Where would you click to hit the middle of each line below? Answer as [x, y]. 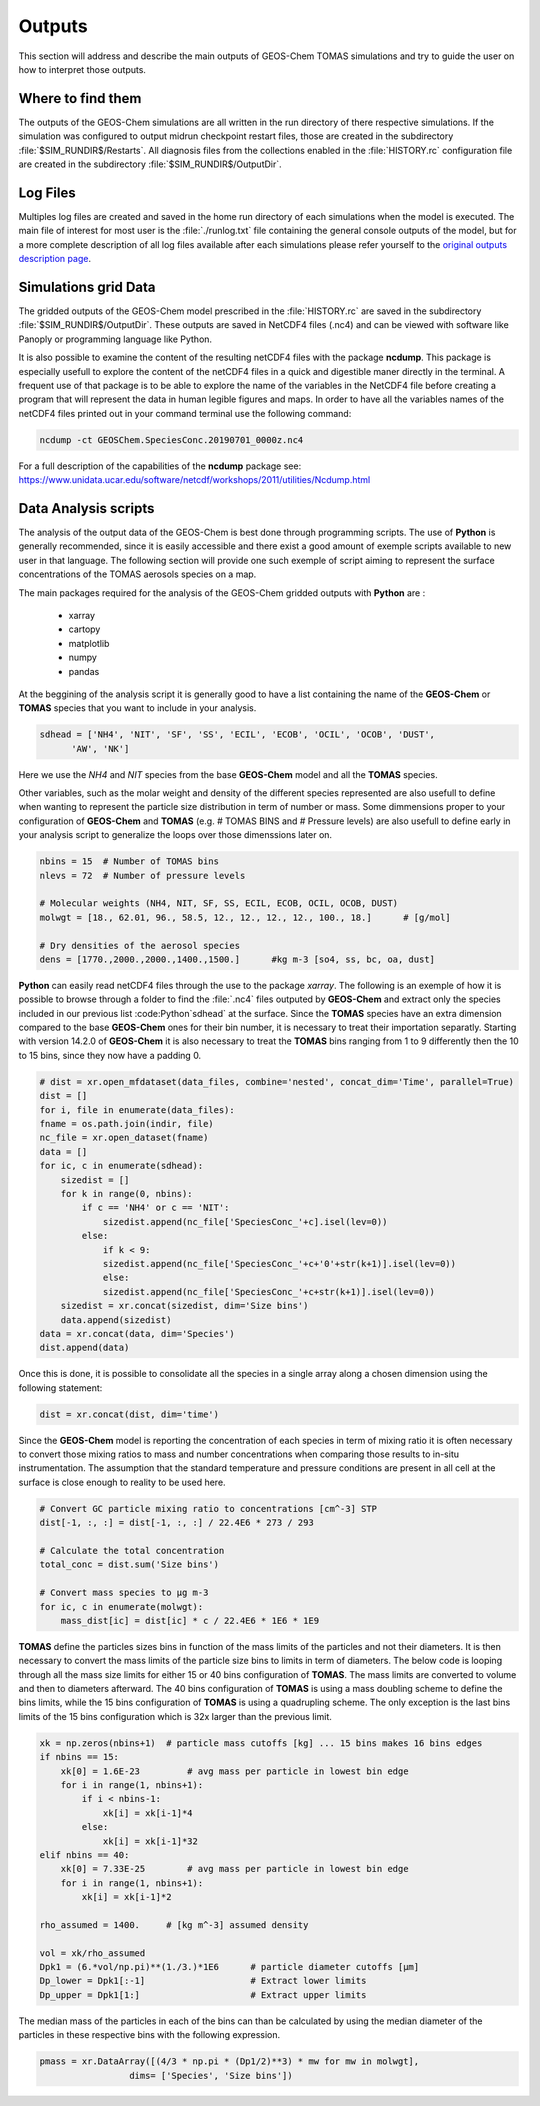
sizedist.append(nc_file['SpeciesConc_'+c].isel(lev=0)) [245, 1221]
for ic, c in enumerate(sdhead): [121, 1166]
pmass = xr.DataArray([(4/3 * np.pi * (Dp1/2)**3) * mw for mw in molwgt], [229, 2061]
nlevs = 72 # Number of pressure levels [142, 875]
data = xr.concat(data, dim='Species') [137, 1333]
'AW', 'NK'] [100, 748]
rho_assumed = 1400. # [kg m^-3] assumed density [174, 1924]
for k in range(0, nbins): [127, 1193]
